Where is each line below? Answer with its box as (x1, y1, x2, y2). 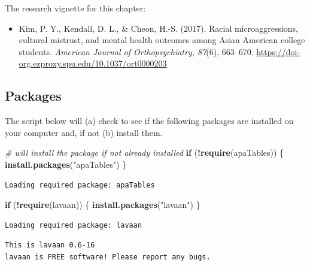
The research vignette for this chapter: (5, 2, 146, 14)
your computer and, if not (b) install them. (5, 126, 163, 138)
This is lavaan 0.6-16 (5, 241, 95, 250)
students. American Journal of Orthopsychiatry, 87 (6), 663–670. (19, 45, 254, 58)
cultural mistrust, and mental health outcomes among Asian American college (19, 34, 305, 46)
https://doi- (256, 45, 300, 58)
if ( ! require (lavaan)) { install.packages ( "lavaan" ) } (5, 198, 200, 211)
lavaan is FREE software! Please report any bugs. (5, 252, 211, 261)
